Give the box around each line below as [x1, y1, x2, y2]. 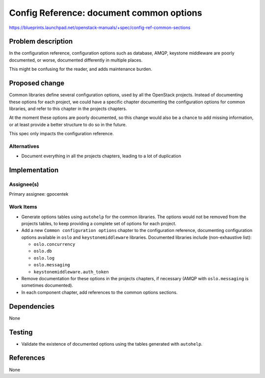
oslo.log [33, 255, 55, 261]
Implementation [9, 166, 59, 174]
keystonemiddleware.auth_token [33, 269, 109, 275]
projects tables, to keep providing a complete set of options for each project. [21, 220, 177, 226]
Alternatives [9, 143, 39, 149]
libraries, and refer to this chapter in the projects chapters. [9, 106, 127, 112]
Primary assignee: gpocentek [9, 191, 69, 197]
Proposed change [9, 79, 65, 87]
